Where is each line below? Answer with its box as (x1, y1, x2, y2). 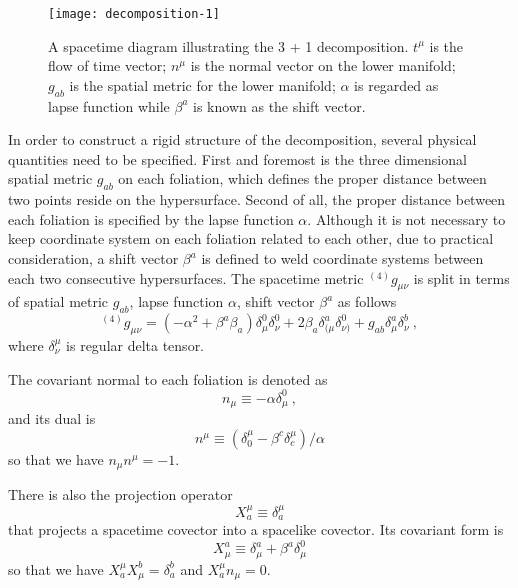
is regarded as (354, 74, 439, 95)
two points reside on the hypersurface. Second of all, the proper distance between (8, 189, 506, 210)
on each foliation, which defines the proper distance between (118, 168, 487, 189)
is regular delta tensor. (66, 334, 205, 355)
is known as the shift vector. (193, 95, 366, 116)
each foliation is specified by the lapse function (8, 208, 294, 229)
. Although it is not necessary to (307, 208, 506, 229)
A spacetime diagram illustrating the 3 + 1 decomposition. (48, 35, 409, 56)
